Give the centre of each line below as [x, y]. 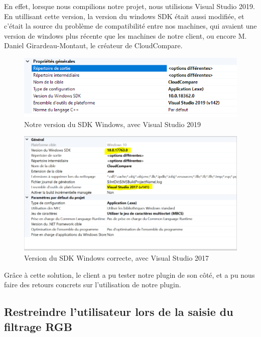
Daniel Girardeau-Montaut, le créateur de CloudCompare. [93, 45]
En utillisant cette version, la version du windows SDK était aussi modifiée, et [124, 16]
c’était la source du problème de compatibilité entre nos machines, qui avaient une [130, 26]
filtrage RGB [38, 326]
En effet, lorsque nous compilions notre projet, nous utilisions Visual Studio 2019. [129, 6]
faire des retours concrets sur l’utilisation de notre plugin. [93, 285]
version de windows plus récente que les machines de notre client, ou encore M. [125, 35]
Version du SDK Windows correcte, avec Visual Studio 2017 [117, 257]
